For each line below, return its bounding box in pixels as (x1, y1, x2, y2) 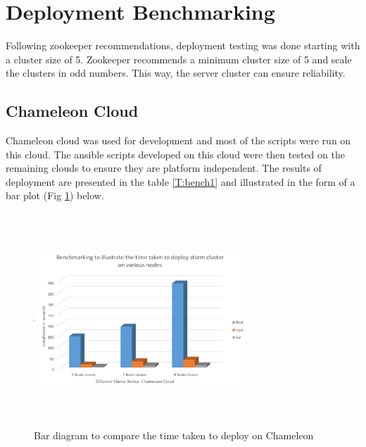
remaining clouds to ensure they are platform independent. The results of (6, 160, 322, 175)
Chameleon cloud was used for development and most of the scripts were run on (6, 133, 351, 148)
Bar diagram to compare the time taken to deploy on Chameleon (34, 428, 314, 443)
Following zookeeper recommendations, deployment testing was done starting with (6, 38, 360, 53)
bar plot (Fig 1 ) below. (6, 188, 104, 203)
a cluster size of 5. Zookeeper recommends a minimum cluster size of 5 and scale (6, 51, 352, 66)
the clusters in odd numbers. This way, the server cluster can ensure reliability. (6, 65, 346, 80)
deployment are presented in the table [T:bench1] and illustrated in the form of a (6, 174, 355, 189)
